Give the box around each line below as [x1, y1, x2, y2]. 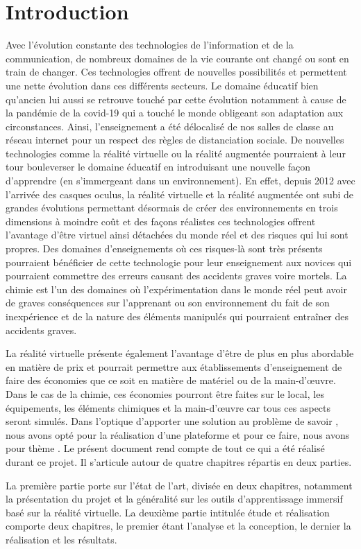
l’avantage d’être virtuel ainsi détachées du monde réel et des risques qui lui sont [6, 227, 349, 242]
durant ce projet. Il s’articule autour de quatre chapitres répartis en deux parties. [6, 454, 352, 469]
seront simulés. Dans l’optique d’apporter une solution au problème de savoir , [6, 414, 339, 428]
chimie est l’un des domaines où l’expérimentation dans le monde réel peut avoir [6, 281, 347, 296]
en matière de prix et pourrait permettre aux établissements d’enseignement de [6, 359, 342, 374]
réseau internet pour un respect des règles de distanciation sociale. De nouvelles [6, 132, 344, 147]
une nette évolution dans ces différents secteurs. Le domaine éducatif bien [6, 78, 319, 92]
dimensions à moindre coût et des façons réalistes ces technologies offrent [6, 214, 316, 228]
